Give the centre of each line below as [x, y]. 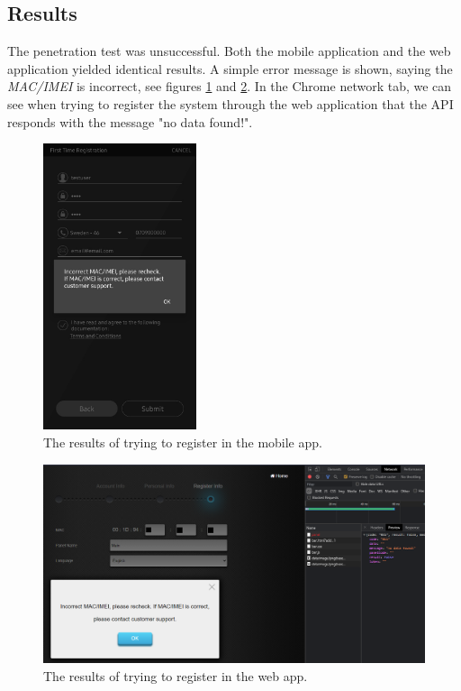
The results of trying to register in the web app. [176, 675]
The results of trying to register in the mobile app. [183, 442]
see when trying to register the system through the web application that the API [230, 103]
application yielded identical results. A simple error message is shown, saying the [230, 68]
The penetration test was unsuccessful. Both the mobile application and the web [229, 51]
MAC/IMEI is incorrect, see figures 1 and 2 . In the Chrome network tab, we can [230, 86]
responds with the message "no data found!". [130, 121]
